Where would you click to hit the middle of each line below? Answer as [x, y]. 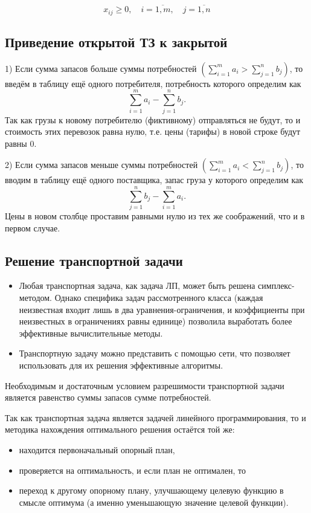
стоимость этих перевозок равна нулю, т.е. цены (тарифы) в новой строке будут [153, 131]
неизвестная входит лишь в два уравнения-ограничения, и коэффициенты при [162, 309]
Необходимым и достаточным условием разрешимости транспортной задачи [145, 385]
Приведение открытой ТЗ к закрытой [116, 42]
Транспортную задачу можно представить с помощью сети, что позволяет [155, 353]
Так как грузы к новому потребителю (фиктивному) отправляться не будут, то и [153, 119]
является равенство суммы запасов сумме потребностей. [108, 397]
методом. [36, 298]
